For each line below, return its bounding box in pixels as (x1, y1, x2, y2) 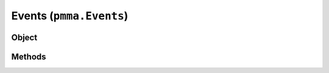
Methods (11, 51, 46, 62)
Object (11, 32, 38, 42)
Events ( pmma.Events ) (11, 9, 129, 22)
